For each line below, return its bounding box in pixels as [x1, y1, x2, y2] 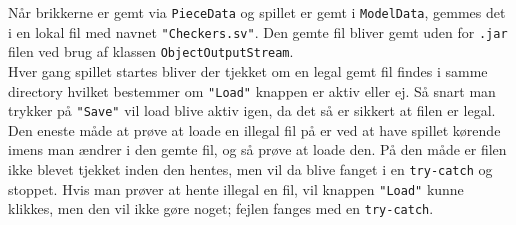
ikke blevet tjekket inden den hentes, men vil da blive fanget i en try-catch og [8, 159, 493, 180]
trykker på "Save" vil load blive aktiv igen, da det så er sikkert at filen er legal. [8, 100, 496, 121]
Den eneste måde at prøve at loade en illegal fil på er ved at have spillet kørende [8, 119, 501, 140]
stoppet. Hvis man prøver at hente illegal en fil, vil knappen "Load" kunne [8, 178, 464, 199]
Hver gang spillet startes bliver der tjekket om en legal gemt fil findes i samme [8, 60, 488, 81]
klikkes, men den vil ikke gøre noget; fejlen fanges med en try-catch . [8, 198, 434, 219]
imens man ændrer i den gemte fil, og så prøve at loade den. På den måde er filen [8, 139, 507, 160]
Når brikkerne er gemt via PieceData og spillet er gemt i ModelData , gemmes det [8, 2, 506, 22]
